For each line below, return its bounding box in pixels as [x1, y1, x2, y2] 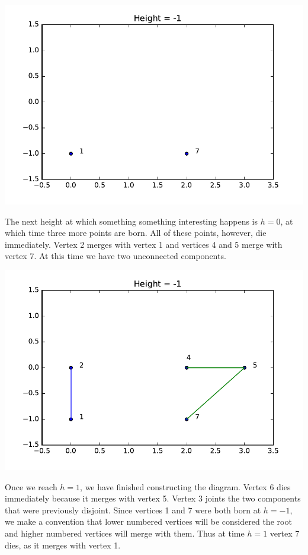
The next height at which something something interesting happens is [5, 215, 258, 227]
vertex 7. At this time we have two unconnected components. [5, 250, 226, 262]
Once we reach [5, 480, 57, 493]
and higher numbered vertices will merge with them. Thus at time [5, 526, 245, 539]
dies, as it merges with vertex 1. [5, 538, 121, 551]
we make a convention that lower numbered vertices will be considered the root [5, 515, 292, 528]
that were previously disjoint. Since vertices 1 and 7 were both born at [5, 503, 261, 516]
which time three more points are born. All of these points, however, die [5, 226, 267, 239]
